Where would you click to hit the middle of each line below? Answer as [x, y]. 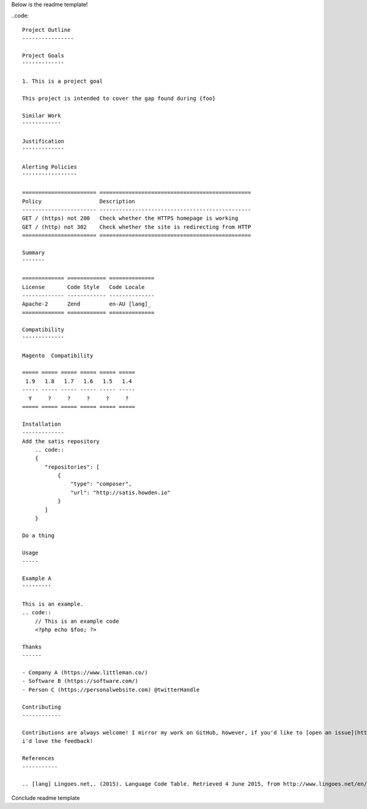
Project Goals [43, 55]
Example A [37, 578]
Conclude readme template [46, 798]
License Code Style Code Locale [83, 287]
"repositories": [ [72, 467]
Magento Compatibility [58, 356]
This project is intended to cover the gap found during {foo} [119, 98]
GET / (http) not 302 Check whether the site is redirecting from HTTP [137, 227]
